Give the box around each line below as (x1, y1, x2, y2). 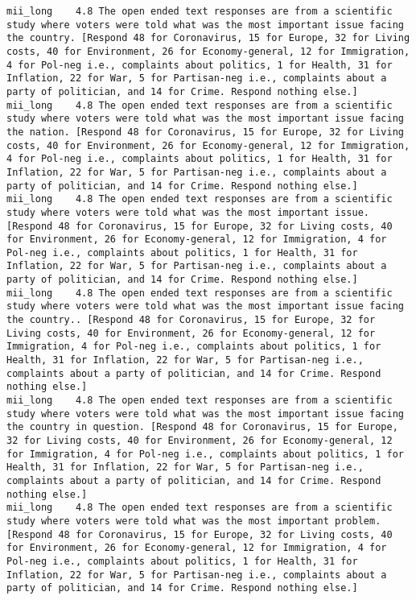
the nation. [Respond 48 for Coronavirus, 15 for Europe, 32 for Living (6, 126, 404, 138)
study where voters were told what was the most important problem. (6, 515, 381, 527)
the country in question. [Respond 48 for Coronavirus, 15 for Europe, (6, 421, 398, 433)
